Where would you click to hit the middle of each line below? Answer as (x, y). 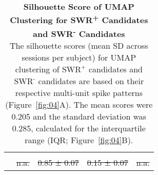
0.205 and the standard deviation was (79, 116)
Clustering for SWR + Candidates (79, 19)
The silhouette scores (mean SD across (79, 45)
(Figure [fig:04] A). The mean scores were (79, 104)
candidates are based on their (91, 81)
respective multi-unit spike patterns (79, 92)
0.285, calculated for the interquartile (79, 128)
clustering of (37, 69)
